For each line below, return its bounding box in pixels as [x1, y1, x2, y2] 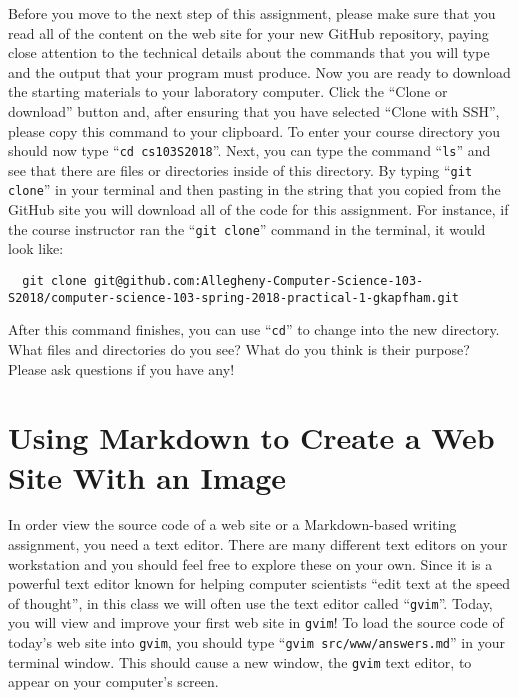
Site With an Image [8, 456, 286, 497]
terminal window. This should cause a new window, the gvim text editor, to [8, 651, 472, 672]
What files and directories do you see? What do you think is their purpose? [8, 338, 470, 359]
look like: [8, 238, 64, 259]
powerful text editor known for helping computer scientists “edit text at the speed [8, 573, 511, 594]
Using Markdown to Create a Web [8, 417, 495, 458]
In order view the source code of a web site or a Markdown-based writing [8, 514, 457, 535]
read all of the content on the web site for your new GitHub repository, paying [8, 22, 489, 43]
